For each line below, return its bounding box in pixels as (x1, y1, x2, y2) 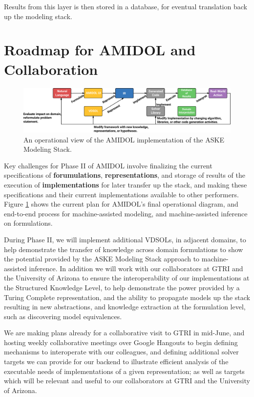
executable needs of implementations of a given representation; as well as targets (4, 366, 245, 376)
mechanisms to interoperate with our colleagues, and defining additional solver (4, 347, 239, 357)
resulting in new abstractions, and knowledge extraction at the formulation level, (4, 302, 246, 312)
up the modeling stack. (4, 11, 72, 21)
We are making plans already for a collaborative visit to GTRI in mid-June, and (4, 327, 245, 338)
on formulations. (4, 218, 53, 228)
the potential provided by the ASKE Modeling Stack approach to (4, 254, 200, 264)
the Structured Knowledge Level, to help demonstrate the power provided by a (4, 282, 240, 292)
